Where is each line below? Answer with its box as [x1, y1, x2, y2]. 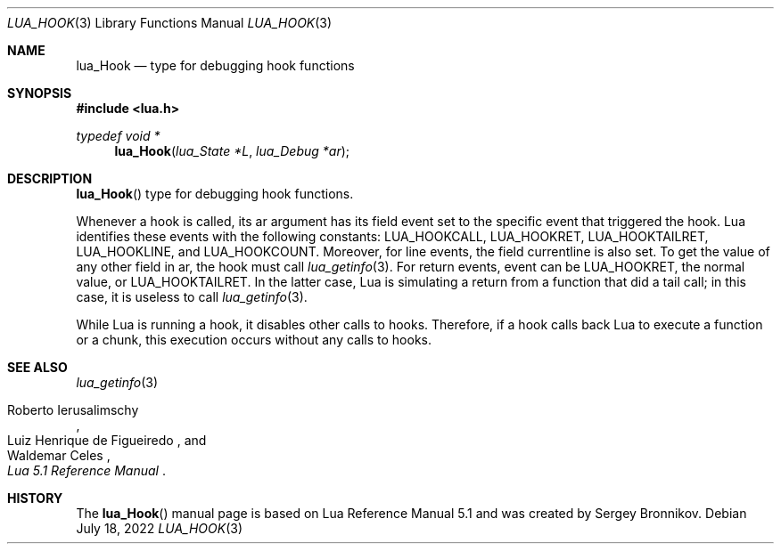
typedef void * [76, 128, 160, 143]
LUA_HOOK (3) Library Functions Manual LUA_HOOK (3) [7, 15, 333, 30]
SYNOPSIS [7, 85, 72, 101]
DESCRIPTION [7, 171, 93, 186]
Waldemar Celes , [7, 448, 111, 463]
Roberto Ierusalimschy [7, 402, 139, 417]
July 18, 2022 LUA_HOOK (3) [76, 521, 243, 536]
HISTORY [7, 490, 63, 506]
